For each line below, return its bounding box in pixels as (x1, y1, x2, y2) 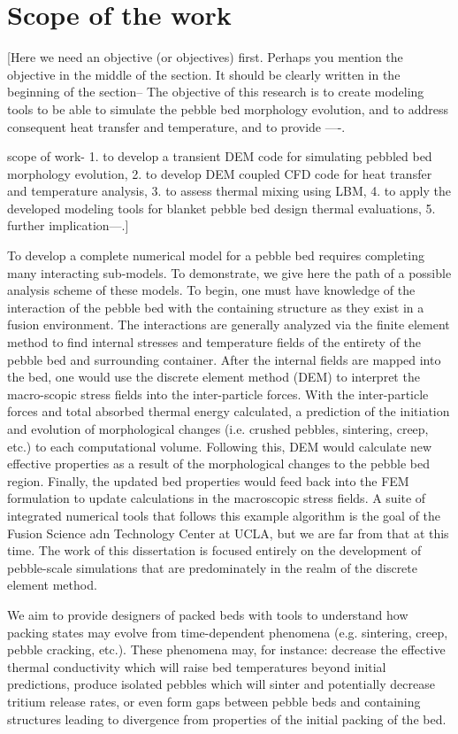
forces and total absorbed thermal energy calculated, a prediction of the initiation (7, 402, 450, 421)
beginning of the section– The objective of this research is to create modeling (7, 82, 424, 101)
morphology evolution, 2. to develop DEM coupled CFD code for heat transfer (7, 164, 432, 182)
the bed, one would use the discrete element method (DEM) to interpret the (7, 367, 420, 386)
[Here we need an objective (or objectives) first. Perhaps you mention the (7, 48, 403, 66)
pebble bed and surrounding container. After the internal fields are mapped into (7, 350, 441, 368)
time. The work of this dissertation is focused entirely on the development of (7, 541, 422, 560)
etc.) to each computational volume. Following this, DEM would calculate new (7, 437, 432, 455)
